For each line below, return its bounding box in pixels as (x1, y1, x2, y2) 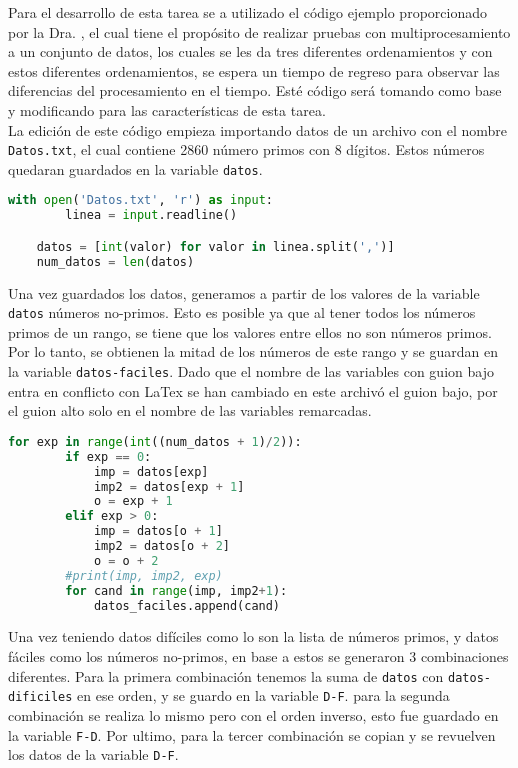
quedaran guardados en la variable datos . (8, 158, 263, 179)
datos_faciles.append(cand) (93, 598, 281, 613)
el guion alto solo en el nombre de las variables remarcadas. (8, 400, 372, 421)
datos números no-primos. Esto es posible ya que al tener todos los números (8, 302, 476, 323)
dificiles (8, 690, 73, 705)
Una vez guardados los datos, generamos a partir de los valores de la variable (8, 282, 480, 303)
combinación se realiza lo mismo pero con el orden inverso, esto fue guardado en (8, 704, 499, 725)
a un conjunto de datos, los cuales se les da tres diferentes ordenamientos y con (8, 41, 493, 62)
